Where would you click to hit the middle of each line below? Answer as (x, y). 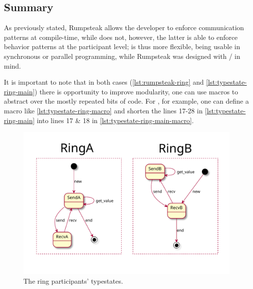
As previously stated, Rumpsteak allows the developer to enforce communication (124, 27)
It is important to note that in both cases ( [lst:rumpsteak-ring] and (104, 82)
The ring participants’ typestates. (73, 281)
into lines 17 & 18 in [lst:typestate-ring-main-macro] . (115, 120)
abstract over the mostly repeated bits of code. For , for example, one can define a (126, 101)
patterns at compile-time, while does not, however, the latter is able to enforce (121, 37)
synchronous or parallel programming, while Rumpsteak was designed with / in (122, 56)
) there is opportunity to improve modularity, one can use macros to (136, 91)
